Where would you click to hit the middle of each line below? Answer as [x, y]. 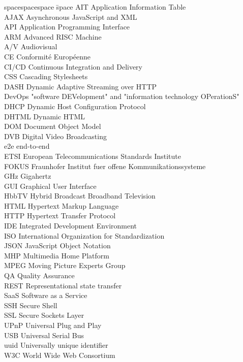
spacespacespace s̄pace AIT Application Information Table [95, 7]
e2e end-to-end [27, 146]
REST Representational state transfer [63, 285]
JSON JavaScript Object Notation [57, 245]
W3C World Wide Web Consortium [60, 355]
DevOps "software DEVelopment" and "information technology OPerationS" [122, 96]
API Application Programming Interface [67, 27]
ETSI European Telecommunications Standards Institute [93, 156]
